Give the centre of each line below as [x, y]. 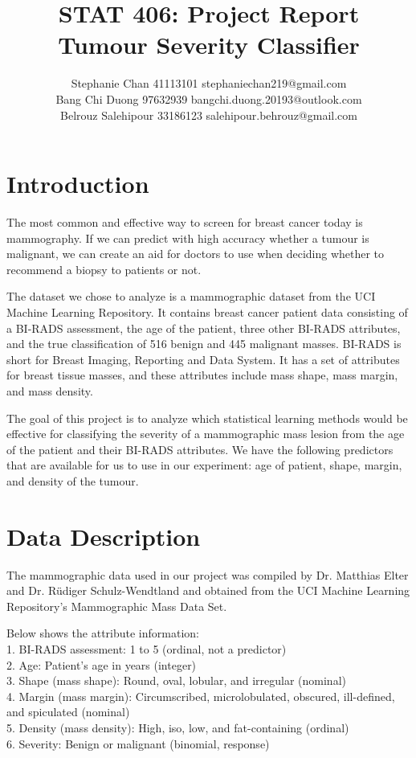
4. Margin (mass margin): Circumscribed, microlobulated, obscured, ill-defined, [201, 696]
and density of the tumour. [73, 480]
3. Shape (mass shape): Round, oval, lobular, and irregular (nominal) [176, 680]
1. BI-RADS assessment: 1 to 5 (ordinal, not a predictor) [147, 649]
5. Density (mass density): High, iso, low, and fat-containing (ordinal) [178, 727]
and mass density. [50, 390]
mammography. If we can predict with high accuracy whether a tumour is [188, 238]
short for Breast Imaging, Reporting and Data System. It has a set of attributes [203, 359]
